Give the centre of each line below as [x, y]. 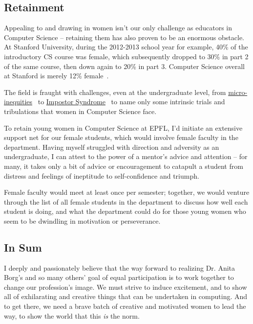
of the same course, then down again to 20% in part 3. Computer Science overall [124, 66]
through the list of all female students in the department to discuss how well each [126, 201]
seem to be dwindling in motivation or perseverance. [82, 220]
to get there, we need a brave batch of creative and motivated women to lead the [125, 306]
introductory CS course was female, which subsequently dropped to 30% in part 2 [126, 56]
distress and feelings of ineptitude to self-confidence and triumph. [102, 175]
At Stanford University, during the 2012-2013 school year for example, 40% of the [126, 47]
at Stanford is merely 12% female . [56, 76]
